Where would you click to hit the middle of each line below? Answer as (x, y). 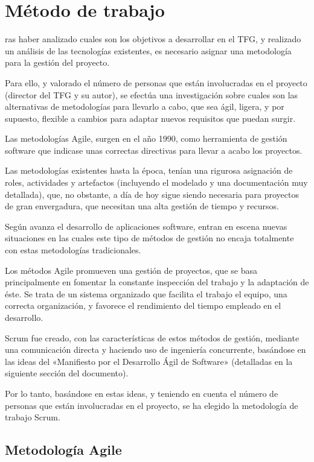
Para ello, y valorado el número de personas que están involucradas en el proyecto (156, 82)
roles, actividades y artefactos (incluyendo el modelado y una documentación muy (156, 182)
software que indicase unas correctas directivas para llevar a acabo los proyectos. (154, 150)
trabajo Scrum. (33, 417)
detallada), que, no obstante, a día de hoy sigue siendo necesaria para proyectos (152, 194)
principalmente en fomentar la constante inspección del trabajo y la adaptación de (157, 282)
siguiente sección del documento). (67, 373)
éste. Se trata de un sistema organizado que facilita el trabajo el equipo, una (146, 293)
